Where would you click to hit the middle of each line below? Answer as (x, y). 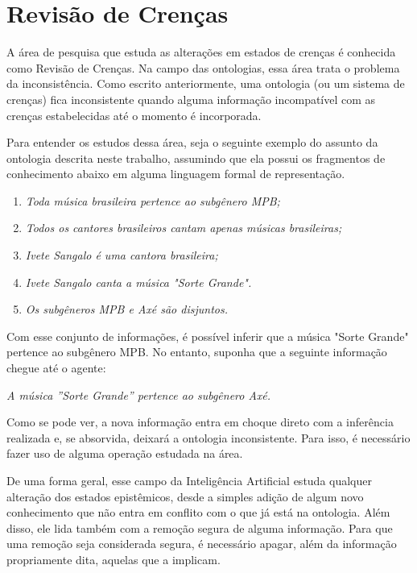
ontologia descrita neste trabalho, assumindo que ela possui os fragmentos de (196, 158)
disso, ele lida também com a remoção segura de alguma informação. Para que (200, 527)
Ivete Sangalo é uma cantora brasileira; (122, 255)
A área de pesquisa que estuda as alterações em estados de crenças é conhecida (201, 52)
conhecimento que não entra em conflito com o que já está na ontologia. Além (198, 512)
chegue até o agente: (56, 368)
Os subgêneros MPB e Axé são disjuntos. (126, 309)
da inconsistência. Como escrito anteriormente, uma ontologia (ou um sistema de (206, 83)
